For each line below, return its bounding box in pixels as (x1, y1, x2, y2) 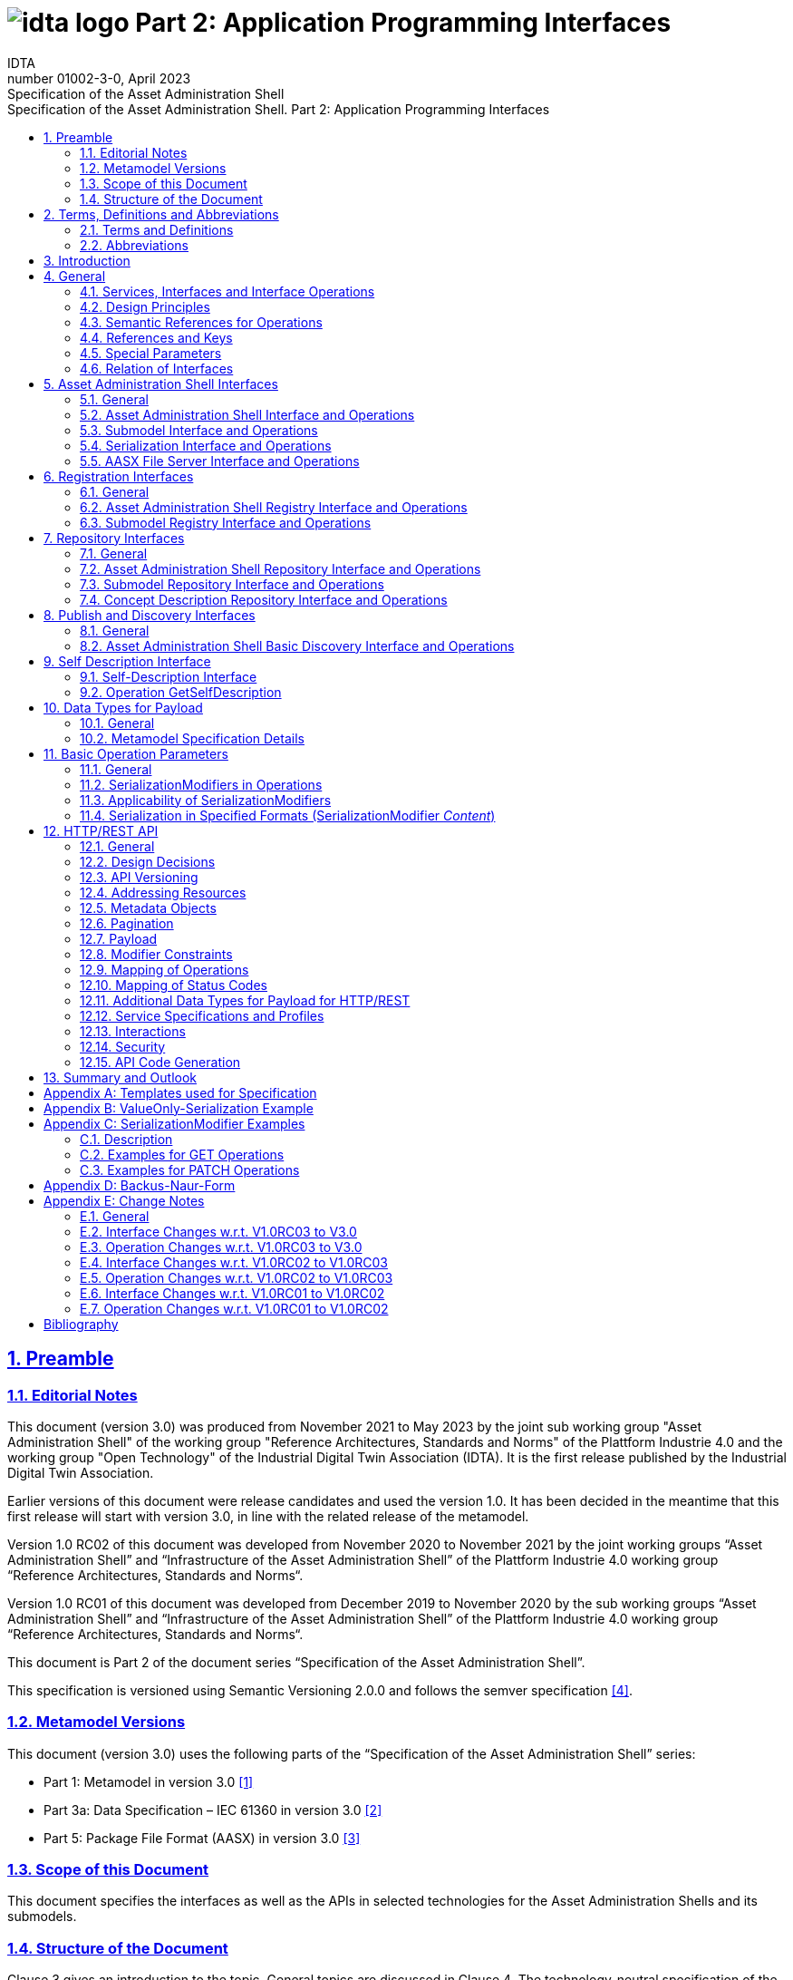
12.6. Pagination (80, 915, 174, 931)
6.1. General (80, 483, 150, 500)
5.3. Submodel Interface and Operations (80, 422, 318, 438)
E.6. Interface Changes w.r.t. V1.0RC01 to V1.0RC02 (80, 1285, 385, 1301)
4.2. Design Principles (80, 298, 210, 315)
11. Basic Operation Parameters (44, 745, 228, 762)
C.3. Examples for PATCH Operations (80, 1161, 300, 1178)
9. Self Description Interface (44, 653, 211, 669)
